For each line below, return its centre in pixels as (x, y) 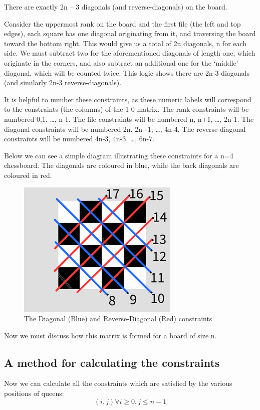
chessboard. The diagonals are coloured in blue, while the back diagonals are (121, 165)
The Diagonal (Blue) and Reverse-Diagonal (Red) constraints (118, 319)
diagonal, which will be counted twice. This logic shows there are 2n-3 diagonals (127, 72)
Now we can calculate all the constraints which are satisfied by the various (118, 383)
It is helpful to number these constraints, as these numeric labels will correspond (128, 99)
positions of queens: (34, 393)
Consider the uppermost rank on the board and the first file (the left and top (122, 23)
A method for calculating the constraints (112, 362)
